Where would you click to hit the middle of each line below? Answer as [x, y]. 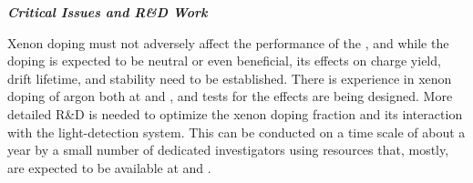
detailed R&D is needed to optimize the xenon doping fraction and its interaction [235, 113]
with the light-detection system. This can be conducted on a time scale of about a [236, 132]
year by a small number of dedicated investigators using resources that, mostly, [228, 150]
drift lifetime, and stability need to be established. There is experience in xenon [230, 78]
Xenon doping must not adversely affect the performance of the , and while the [228, 42]
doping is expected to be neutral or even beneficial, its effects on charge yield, [224, 61]
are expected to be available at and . [109, 167]
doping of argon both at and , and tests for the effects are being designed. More [230, 96]
